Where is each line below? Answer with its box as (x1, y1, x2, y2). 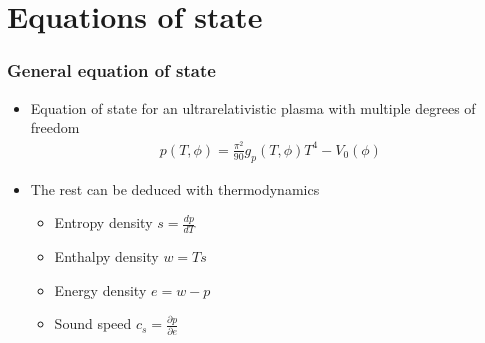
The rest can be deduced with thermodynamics (30, 178, 320, 199)
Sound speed (54, 313, 132, 334)
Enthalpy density (54, 246, 159, 267)
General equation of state (7, 58, 216, 83)
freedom (30, 117, 80, 138)
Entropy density (54, 212, 153, 233)
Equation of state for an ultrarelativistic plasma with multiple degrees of (30, 97, 476, 118)
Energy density (54, 279, 147, 300)
